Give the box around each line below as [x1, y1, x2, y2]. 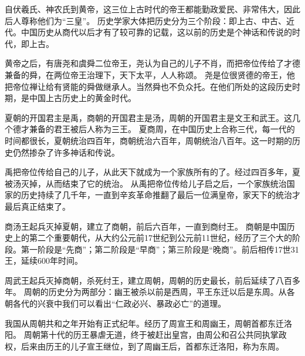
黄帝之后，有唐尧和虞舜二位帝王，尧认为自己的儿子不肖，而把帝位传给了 [5, 57, 284, 69]
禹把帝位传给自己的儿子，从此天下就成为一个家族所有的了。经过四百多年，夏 [5, 166, 300, 178]
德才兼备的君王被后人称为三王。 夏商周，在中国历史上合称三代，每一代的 [12, 123, 295, 135]
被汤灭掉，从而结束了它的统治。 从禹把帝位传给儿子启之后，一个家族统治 [5, 177, 287, 189]
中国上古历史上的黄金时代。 [29, 92, 136, 104]
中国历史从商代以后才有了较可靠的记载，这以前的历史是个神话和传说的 [21, 26, 292, 38]
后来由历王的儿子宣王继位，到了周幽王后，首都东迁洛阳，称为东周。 [21, 340, 284, 352]
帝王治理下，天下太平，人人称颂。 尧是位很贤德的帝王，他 [70, 68, 295, 80]
